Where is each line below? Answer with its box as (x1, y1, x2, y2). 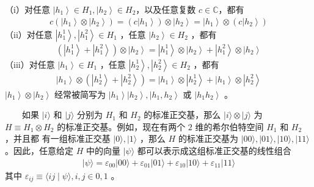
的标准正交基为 (178, 132, 238, 145)
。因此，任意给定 (5, 144, 73, 157)
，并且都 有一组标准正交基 (5, 132, 111, 145)
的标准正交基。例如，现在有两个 (57, 120, 186, 133)
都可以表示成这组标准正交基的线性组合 (137, 144, 291, 157)
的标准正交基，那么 (144, 108, 221, 121)
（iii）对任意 (5, 57, 55, 70)
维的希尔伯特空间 (195, 120, 264, 133)
